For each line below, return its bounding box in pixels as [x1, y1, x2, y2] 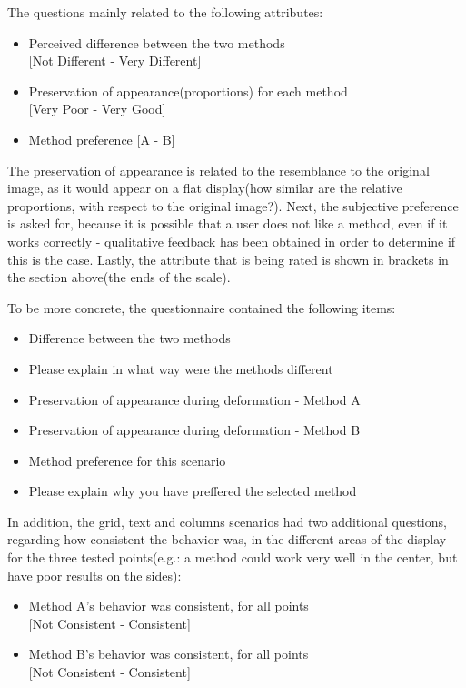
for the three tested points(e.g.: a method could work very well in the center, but [7, 548, 458, 567]
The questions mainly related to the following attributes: [7, 3, 323, 21]
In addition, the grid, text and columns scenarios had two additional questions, [7, 511, 447, 531]
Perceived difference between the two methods [28, 33, 285, 52]
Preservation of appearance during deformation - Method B [28, 420, 361, 440]
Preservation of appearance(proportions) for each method [28, 81, 348, 100]
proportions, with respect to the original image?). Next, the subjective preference [7, 196, 459, 215]
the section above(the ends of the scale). [7, 268, 231, 287]
